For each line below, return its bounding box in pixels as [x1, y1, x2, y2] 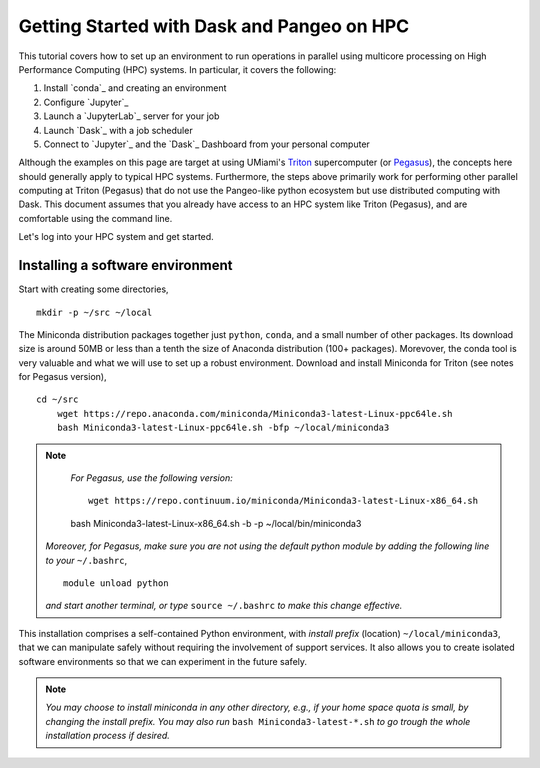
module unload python [63, 578, 169, 589]
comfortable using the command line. [18, 212, 173, 224]
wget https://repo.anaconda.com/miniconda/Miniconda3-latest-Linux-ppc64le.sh [56, 408, 453, 419]
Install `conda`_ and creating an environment [43, 82, 227, 94]
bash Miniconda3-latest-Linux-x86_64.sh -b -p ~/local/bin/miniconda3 [70, 517, 362, 529]
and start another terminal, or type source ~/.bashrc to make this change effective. [45, 600, 403, 612]
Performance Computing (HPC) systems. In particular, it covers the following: [18, 63, 337, 75]
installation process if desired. [45, 730, 170, 742]
